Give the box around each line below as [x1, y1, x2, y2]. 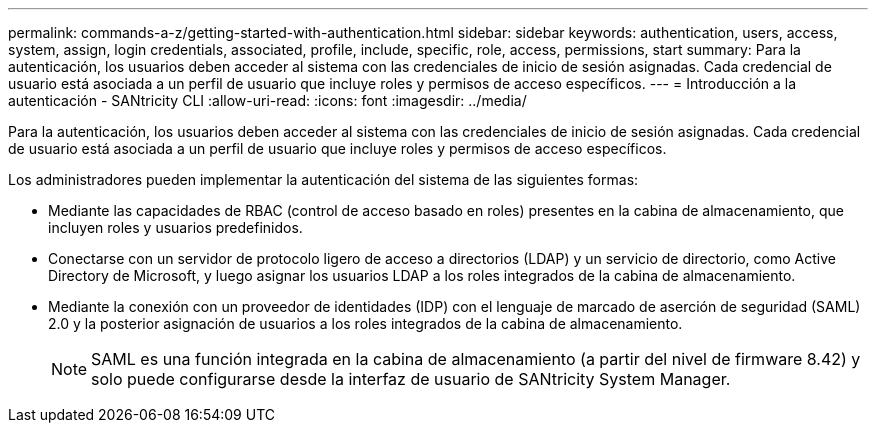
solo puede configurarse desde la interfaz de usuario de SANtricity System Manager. [91, 369, 731, 389]
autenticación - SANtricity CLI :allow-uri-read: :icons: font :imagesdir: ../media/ [8, 92, 527, 109]
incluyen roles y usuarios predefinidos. [48, 219, 303, 236]
